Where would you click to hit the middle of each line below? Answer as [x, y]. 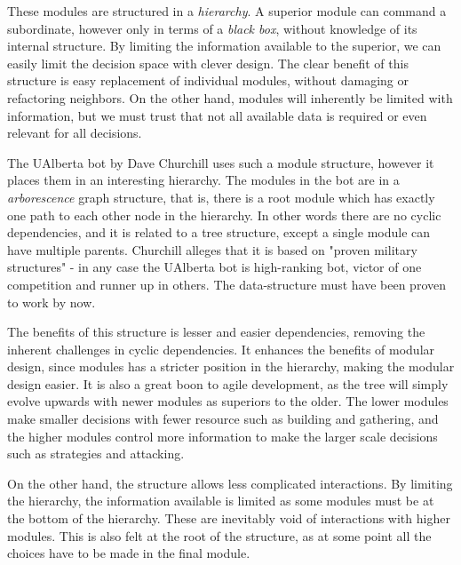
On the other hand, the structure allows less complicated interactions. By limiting [230, 483]
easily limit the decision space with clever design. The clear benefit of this [208, 63]
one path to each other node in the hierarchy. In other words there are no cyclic [224, 215]
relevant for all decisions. [75, 133]
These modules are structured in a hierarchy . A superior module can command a [227, 11]
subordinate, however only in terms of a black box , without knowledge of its [212, 28]
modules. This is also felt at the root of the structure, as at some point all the [219, 535]
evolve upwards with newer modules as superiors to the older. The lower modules [228, 401]
